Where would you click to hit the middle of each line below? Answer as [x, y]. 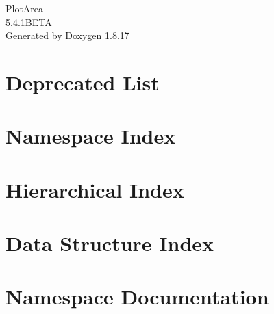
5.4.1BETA [29, 22]
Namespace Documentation [137, 297]
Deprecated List [83, 82]
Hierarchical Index [95, 189]
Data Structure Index [110, 243]
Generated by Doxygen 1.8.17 [67, 35]
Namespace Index [91, 136]
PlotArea [25, 8]
